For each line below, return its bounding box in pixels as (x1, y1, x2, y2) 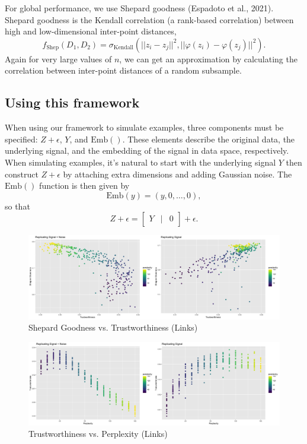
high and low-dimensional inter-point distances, (5, 25, 177, 37)
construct (5, 167, 39, 180)
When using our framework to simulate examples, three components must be (5, 121, 284, 134)
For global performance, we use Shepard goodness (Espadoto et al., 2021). (5, 2, 274, 14)
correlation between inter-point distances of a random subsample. (5, 64, 242, 77)
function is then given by (39, 179, 130, 192)
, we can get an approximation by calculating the (119, 52, 298, 65)
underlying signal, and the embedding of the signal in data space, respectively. (5, 144, 289, 157)
